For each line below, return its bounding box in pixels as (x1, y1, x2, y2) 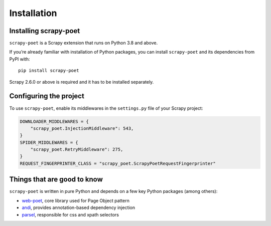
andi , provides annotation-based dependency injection (22, 204, 135, 210)
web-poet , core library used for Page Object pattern (22, 197, 130, 203)
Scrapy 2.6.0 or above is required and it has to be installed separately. (9, 79, 154, 85)
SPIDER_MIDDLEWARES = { (20, 139, 79, 145)
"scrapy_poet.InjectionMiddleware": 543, (30, 125, 134, 131)
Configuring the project (9, 92, 85, 100)
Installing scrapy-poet (9, 27, 80, 35)
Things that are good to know (9, 175, 103, 184)
